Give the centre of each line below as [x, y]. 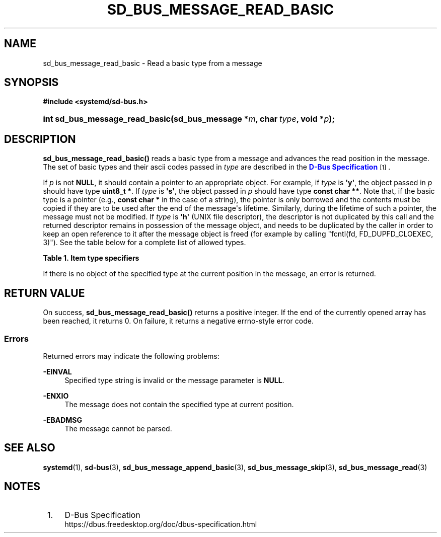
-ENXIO [56, 396]
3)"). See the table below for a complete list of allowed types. [144, 243]
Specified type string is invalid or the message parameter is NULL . [174, 380]
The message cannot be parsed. [118, 428]
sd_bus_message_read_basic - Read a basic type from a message [153, 63]
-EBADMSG [62, 420]
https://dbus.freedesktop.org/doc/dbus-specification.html [161, 524]
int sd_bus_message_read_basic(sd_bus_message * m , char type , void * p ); [189, 119]
